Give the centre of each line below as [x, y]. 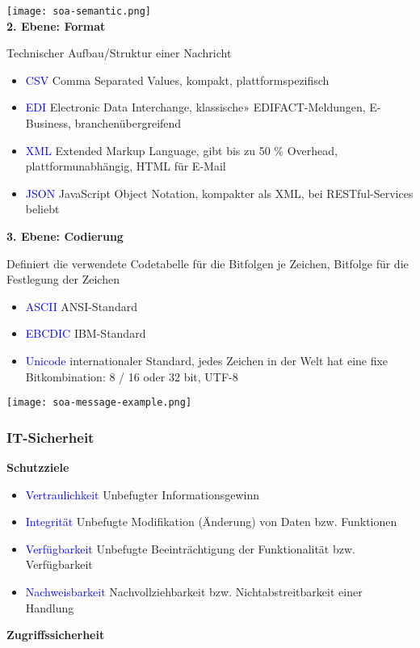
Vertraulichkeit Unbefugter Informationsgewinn [143, 494]
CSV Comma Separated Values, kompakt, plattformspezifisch [177, 80]
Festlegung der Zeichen [63, 279]
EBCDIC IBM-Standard [86, 333]
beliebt [42, 209]
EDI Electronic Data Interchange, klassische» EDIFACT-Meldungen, [195, 107]
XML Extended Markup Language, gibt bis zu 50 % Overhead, [181, 150]
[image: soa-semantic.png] [79, 11]
